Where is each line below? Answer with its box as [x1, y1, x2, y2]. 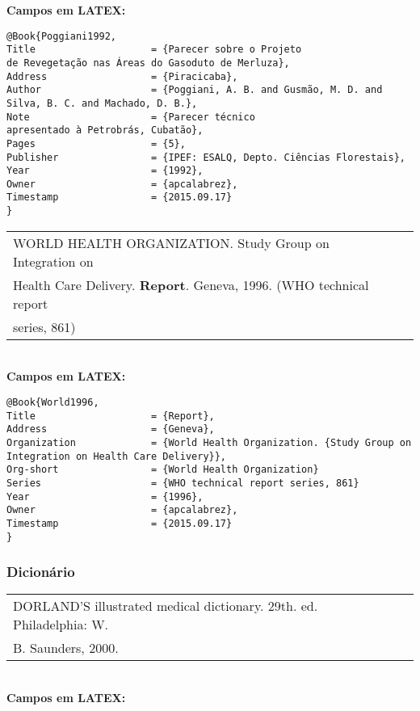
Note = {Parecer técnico [6, 111, 255, 123]
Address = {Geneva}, [6, 423, 215, 435]
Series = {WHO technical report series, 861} [6, 477, 359, 489]
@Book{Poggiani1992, [6, 30, 117, 42]
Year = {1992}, [6, 165, 204, 177]
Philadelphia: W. [13, 615, 109, 634]
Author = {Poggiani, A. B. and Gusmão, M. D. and [6, 84, 383, 96]
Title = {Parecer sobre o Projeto [6, 44, 302, 56]
